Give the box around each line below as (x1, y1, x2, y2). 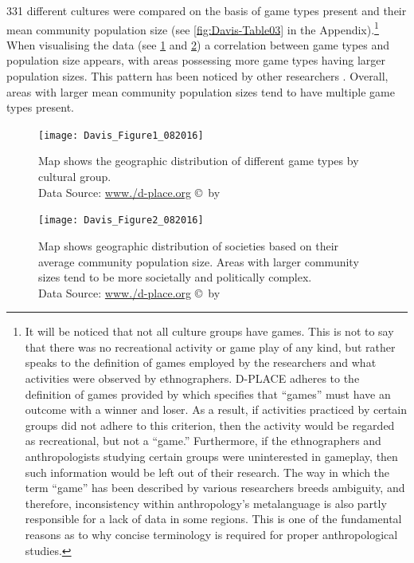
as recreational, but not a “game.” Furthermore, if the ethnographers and (25, 432, 381, 449)
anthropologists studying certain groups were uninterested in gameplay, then (25, 448, 398, 465)
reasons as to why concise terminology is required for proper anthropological (25, 526, 398, 542)
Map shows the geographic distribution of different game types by (38, 152, 359, 169)
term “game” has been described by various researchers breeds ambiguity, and (25, 479, 405, 496)
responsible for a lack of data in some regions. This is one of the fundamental (25, 510, 402, 527)
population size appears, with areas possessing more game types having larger (6, 52, 386, 69)
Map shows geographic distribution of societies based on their (38, 237, 339, 254)
